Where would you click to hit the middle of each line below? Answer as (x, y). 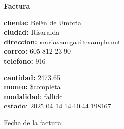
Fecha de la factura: (33, 122)
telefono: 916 (25, 60)
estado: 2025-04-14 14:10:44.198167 (58, 106)
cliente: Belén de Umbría (43, 22)
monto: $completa (32, 87)
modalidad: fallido (33, 96)
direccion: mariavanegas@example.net (62, 41)
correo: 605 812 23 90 (38, 51)
